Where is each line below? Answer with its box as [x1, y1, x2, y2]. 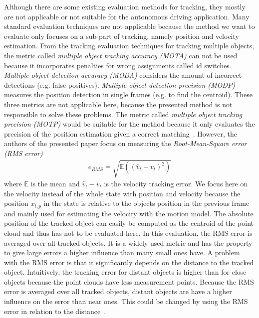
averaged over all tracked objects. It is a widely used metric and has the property [4, 237, 253, 248]
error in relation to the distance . [4, 306, 106, 316]
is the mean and [30, 178, 80, 189]
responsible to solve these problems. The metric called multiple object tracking [4, 109, 243, 119]
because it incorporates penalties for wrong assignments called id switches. [4, 60, 232, 70]
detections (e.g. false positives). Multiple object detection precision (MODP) [4, 79, 236, 90]
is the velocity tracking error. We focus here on [104, 178, 248, 189]
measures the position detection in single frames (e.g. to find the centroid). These [4, 89, 253, 100]
